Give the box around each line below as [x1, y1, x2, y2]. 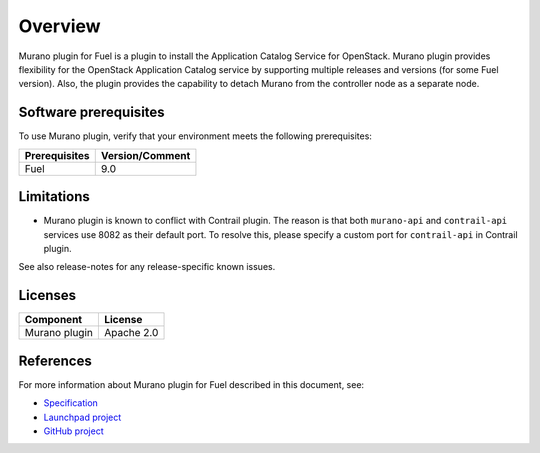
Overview [18, 15, 101, 37]
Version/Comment [100, 148, 191, 162]
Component [24, 313, 83, 327]
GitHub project [43, 425, 104, 437]
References [18, 352, 92, 369]
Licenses [18, 287, 77, 304]
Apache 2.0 [103, 326, 159, 340]
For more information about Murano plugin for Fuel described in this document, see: [18, 378, 365, 390]
